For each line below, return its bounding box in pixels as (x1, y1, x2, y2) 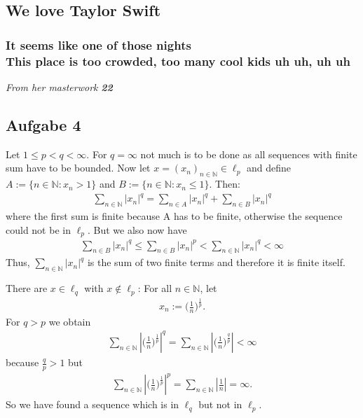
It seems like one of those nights (6, 36, 191, 53)
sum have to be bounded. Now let (6, 160, 151, 175)
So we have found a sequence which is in (6, 397, 179, 412)
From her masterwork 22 (6, 79, 113, 94)
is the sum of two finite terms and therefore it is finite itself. (87, 255, 345, 270)
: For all (137, 281, 172, 295)
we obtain (48, 314, 91, 328)
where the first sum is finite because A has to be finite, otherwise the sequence (6, 209, 343, 223)
